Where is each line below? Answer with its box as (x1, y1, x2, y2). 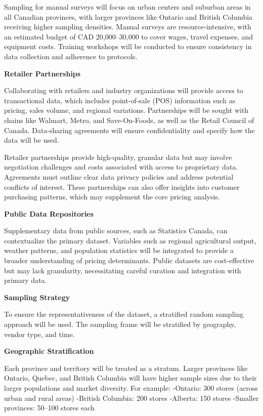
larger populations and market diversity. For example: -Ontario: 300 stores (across (4, 383, 258, 393)
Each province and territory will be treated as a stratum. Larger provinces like (4, 362, 248, 373)
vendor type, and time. (4, 328, 75, 339)
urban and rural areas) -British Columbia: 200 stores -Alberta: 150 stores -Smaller (4, 392, 259, 403)
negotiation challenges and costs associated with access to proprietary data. (4, 161, 238, 172)
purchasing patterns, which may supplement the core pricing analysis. (4, 191, 220, 202)
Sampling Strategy (4, 292, 70, 302)
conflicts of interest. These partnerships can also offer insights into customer (4, 181, 240, 192)
